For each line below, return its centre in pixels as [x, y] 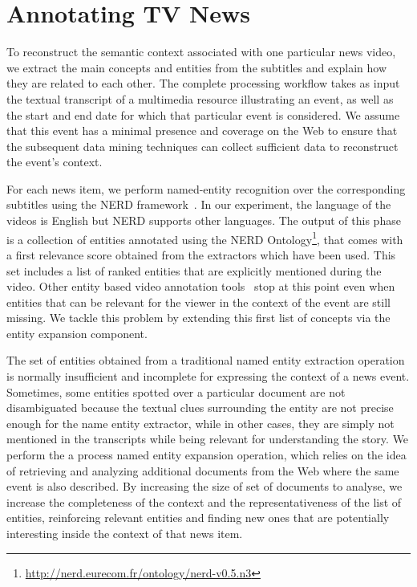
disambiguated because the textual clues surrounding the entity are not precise [200, 408]
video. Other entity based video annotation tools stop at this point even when [201, 286]
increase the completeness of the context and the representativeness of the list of [204, 501]
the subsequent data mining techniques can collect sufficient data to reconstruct [202, 146]
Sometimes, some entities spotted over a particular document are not [176, 391]
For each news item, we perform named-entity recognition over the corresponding [206, 188]
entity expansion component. [77, 333]
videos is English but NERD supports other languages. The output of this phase [204, 220]
